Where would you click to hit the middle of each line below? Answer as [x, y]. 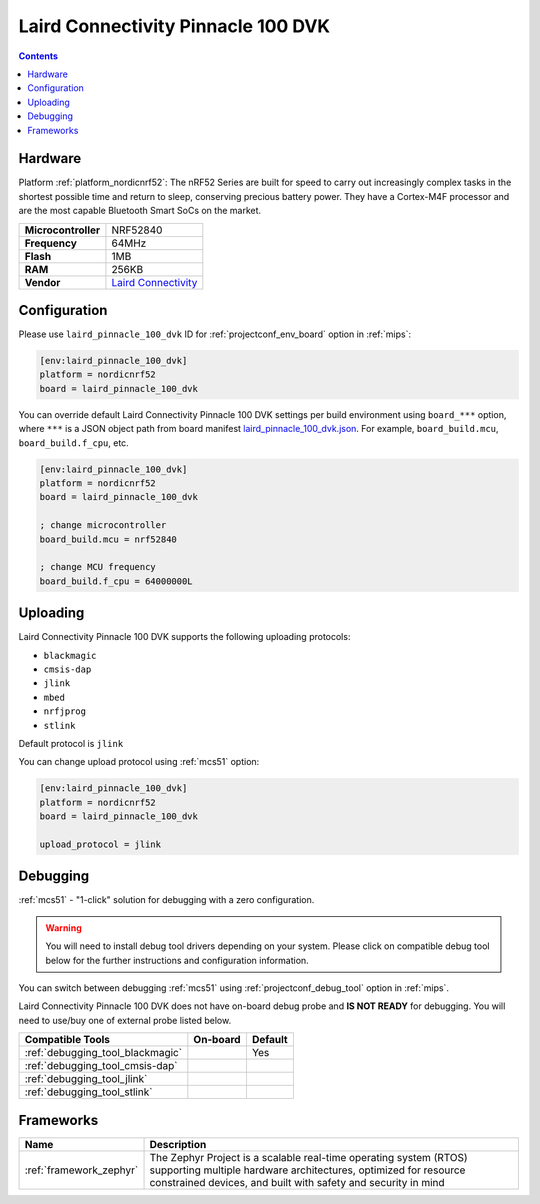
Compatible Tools [67, 1040]
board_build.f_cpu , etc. [73, 442]
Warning [63, 927]
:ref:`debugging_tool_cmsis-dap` [101, 1066]
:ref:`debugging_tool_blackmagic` [103, 1053]
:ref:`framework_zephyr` [81, 1170]
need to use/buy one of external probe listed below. [125, 1020]
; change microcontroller [103, 525]
